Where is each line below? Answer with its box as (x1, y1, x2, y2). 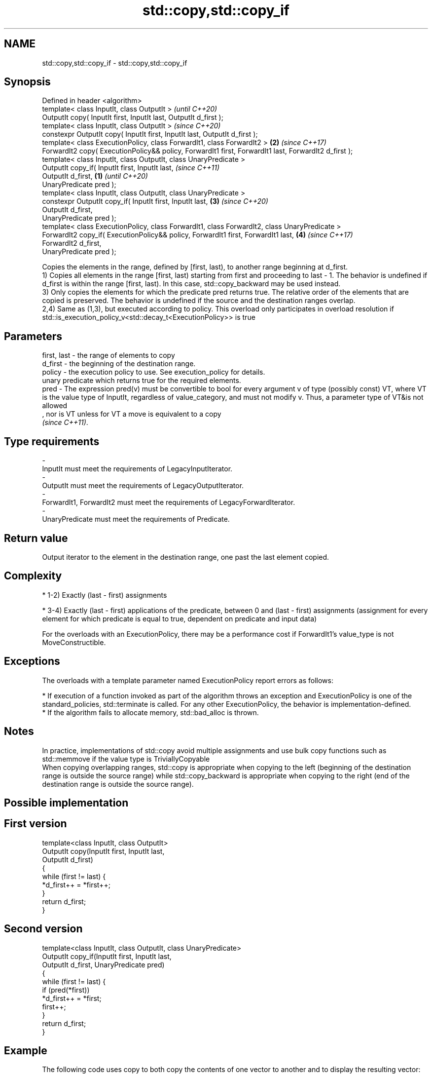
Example (4, 1044, 47, 1057)
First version (4, 817, 67, 830)
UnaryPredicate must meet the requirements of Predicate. (42, 515, 230, 524)
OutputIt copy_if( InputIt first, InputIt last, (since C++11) (42, 163, 220, 172)
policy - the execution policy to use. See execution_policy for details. (42, 368, 265, 377)
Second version (4, 922, 83, 935)
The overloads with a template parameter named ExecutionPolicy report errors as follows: (42, 676, 333, 685)
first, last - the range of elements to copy (42, 351, 175, 360)
